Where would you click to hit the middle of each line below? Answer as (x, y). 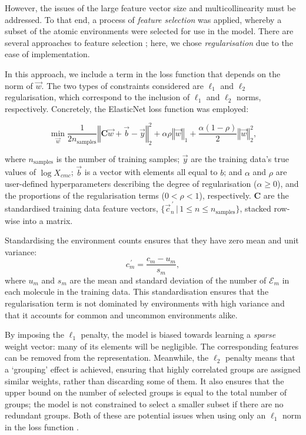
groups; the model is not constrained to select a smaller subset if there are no (144, 403)
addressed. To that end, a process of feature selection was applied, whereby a (143, 19)
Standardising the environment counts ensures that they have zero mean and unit (152, 240)
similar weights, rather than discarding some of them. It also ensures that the (144, 380)
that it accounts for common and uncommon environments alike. (121, 314)
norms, (249, 97)
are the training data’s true (240, 158)
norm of (19, 85)
